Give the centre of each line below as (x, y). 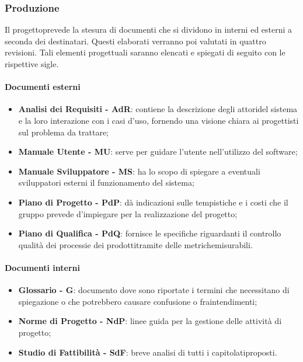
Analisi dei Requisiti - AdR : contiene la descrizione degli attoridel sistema (158, 109)
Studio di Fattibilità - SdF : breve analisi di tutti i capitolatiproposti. (148, 352)
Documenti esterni (43, 87)
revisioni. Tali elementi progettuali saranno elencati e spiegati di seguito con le (145, 52)
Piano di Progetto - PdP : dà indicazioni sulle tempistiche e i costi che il (153, 202)
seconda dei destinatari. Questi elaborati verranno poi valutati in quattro (135, 41)
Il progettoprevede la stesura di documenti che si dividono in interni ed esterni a (149, 29)
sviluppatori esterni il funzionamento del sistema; (106, 182)
